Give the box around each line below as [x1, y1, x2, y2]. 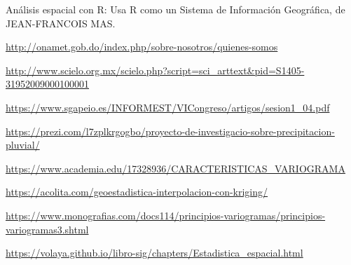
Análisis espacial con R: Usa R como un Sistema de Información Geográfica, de [6, 2, 345, 16]
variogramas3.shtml [6, 222, 89, 236]
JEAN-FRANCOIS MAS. [6, 15, 116, 30]
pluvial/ [6, 137, 40, 152]
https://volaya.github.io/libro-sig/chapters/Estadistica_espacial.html [6, 245, 303, 260]
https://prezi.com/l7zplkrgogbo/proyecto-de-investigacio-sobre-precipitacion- [6, 123, 335, 138]
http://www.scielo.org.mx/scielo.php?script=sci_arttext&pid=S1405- [6, 62, 305, 77]
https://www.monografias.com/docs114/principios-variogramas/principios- [6, 208, 326, 222]
